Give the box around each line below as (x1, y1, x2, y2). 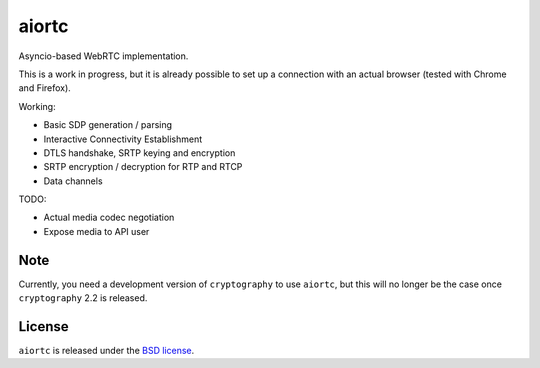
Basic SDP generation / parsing (43, 119, 173, 131)
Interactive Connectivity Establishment (43, 133, 203, 145)
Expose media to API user (43, 225, 150, 237)
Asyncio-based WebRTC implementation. (18, 50, 189, 62)
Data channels (43, 175, 104, 187)
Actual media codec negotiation (43, 211, 175, 224)
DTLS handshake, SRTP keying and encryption (43, 146, 236, 159)
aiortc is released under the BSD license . (18, 345, 195, 357)
